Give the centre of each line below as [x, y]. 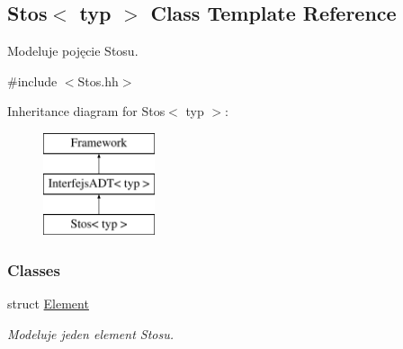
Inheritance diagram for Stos [86, 111]
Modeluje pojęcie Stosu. [73, 51]
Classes [34, 269]
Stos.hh [98, 81]
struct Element [48, 304]
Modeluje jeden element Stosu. [91, 333]
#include [32, 81]
